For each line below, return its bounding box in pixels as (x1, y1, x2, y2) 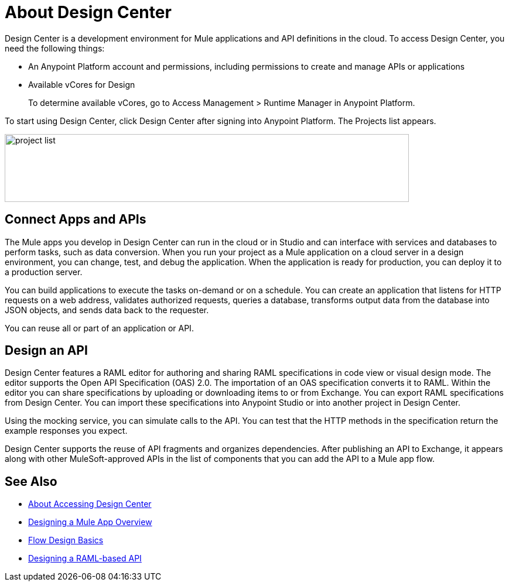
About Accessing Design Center (28, 499, 152, 509)
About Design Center (5, 2, 172, 22)
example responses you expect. (5, 426, 128, 436)
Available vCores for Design (28, 79, 135, 90)
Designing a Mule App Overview (28, 517, 152, 527)
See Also (5, 474, 57, 489)
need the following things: (5, 43, 105, 53)
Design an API (5, 343, 88, 358)
